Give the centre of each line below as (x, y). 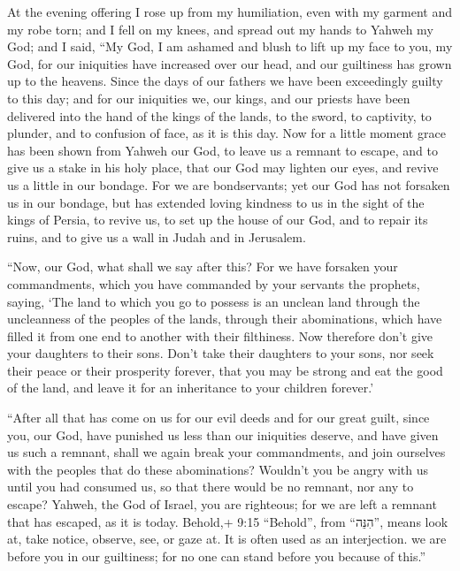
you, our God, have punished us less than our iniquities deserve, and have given (223, 434)
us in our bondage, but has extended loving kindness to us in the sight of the (216, 202)
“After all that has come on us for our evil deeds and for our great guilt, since (218, 418)
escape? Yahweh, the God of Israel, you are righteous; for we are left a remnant (222, 504)
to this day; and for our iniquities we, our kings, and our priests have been (209, 98)
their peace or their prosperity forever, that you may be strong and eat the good (225, 370)
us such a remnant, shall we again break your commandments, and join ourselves (226, 452)
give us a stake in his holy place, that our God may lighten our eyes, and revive (223, 167)
